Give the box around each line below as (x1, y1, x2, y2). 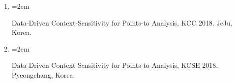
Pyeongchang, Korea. (11, 69, 75, 80)
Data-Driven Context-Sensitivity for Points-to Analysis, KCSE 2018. (11, 60, 218, 70)
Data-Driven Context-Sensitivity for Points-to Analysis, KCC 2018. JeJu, (11, 17, 233, 28)
